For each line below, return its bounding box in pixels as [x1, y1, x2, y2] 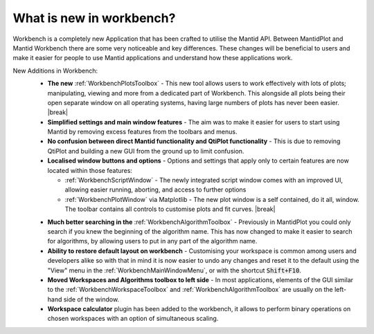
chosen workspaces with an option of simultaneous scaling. [47, 315, 219, 323]
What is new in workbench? [12, 10, 176, 26]
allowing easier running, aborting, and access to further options [64, 185, 247, 194]
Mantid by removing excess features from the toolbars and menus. [47, 128, 238, 136]
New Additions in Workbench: [12, 66, 98, 75]
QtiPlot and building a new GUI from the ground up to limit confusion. [47, 147, 244, 155]
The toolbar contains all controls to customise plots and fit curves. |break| [64, 205, 276, 214]
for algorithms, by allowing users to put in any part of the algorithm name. [47, 237, 258, 245]
